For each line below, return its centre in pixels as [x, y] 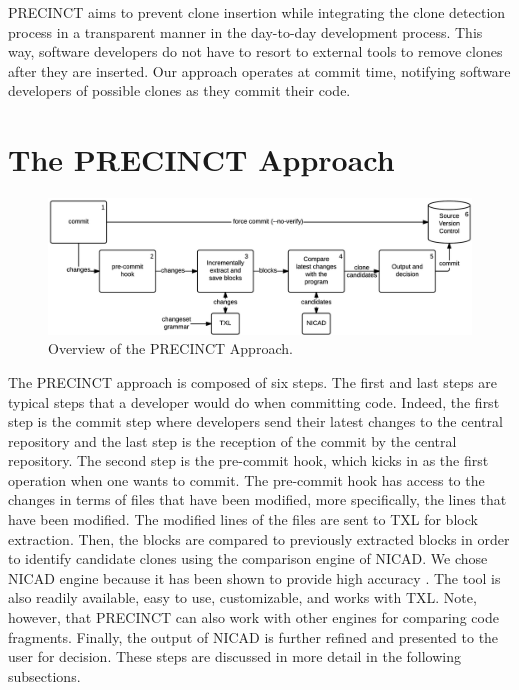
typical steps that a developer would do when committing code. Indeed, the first [254, 401]
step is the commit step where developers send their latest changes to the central [255, 421]
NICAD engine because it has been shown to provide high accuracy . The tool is [254, 577]
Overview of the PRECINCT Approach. [170, 348]
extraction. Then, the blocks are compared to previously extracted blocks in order [259, 538]
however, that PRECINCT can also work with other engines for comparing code [253, 617]
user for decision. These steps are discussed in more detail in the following [235, 656]
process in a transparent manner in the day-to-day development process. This [245, 31]
